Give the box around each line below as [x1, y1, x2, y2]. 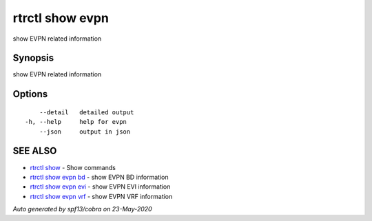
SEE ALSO [12, 145, 57, 157]
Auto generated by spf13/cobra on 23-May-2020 [12, 205, 152, 213]
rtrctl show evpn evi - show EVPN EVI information [30, 182, 171, 191]
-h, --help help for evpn [25, 118, 127, 126]
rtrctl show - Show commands [30, 163, 116, 171]
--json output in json [39, 127, 131, 136]
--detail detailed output [39, 108, 134, 116]
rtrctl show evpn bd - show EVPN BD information [30, 173, 169, 181]
